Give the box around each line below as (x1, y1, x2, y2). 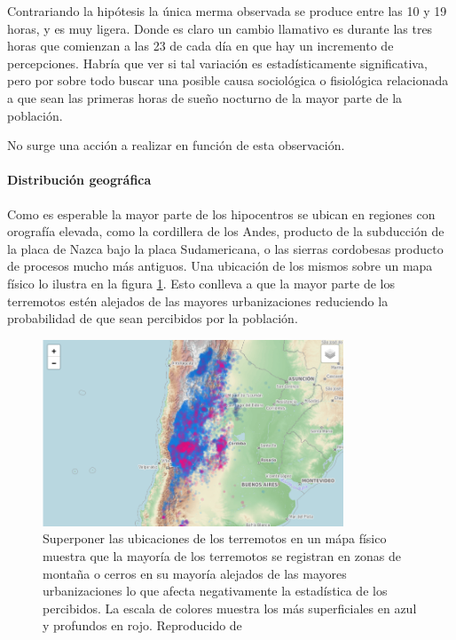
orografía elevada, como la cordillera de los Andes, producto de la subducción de (7, 222, 444, 241)
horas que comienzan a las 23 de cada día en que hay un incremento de (7, 36, 394, 55)
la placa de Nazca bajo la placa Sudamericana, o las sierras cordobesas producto (7, 239, 444, 257)
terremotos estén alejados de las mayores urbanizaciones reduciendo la (7, 291, 389, 310)
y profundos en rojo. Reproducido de (43, 616, 242, 635)
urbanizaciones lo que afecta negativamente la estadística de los (43, 581, 388, 600)
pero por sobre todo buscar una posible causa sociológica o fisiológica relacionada (7, 71, 449, 90)
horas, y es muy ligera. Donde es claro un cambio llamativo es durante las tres (7, 19, 433, 37)
